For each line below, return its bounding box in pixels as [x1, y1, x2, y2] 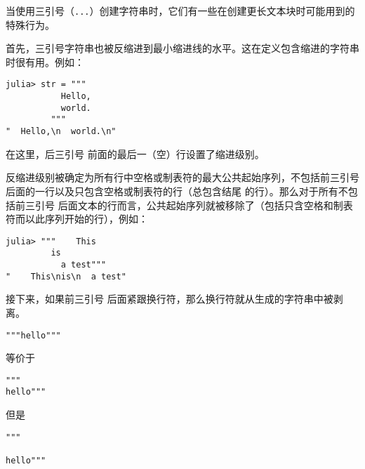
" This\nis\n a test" [6, 271, 126, 282]
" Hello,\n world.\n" [6, 126, 117, 137]
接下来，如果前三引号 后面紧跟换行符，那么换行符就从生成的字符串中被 [6, 291, 333, 306]
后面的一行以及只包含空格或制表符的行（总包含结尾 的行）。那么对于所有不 [6, 183, 348, 198]
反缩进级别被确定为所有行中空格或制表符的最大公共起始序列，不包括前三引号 [6, 170, 359, 185]
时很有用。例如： [6, 54, 84, 69]
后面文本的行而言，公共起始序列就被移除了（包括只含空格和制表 [58, 197, 353, 212]
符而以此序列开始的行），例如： [6, 211, 148, 226]
